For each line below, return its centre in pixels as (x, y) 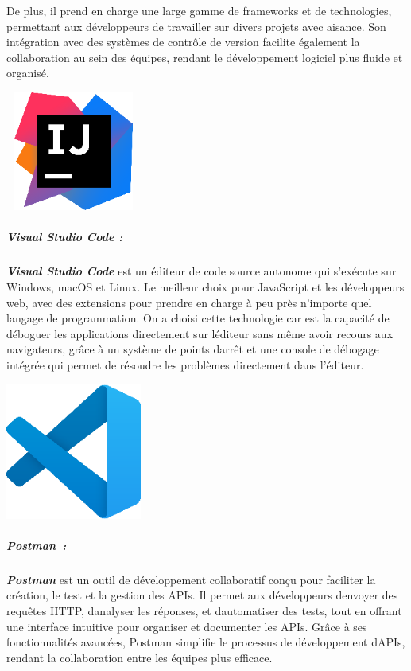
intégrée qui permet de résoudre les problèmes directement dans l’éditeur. (185, 364)
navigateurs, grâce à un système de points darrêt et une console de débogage (193, 349)
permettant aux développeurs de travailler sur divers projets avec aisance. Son (196, 26)
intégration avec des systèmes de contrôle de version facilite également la (183, 42)
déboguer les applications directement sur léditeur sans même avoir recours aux (200, 333)
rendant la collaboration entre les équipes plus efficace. (140, 657)
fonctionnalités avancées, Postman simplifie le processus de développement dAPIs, (206, 642)
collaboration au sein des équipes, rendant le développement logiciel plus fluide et (205, 57)
